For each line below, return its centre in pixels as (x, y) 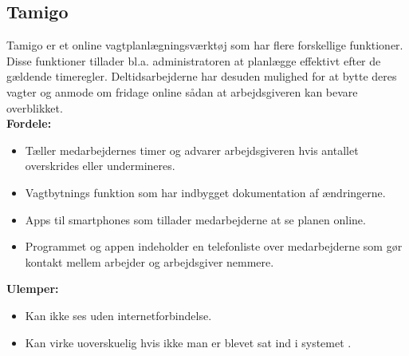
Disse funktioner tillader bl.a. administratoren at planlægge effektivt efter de (194, 60)
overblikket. (35, 107)
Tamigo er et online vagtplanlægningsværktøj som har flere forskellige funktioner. (205, 45)
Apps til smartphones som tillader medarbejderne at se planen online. (195, 219)
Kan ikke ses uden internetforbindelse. (118, 315)
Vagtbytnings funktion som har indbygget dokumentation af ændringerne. (205, 192)
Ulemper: (33, 289)
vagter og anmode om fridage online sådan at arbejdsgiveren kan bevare (182, 91)
